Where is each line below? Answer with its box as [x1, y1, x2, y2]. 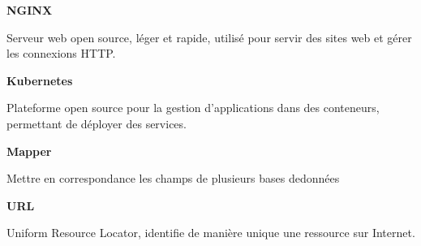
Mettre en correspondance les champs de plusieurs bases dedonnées [6, 170, 340, 187]
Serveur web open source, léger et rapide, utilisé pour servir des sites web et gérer [6, 28, 412, 45]
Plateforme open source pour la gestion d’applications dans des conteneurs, [6, 99, 380, 116]
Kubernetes [6, 71, 73, 88]
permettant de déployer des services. [6, 114, 187, 132]
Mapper [6, 142, 52, 159]
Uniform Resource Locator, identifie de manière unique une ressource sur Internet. [6, 224, 415, 241]
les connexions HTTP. [6, 45, 116, 62]
